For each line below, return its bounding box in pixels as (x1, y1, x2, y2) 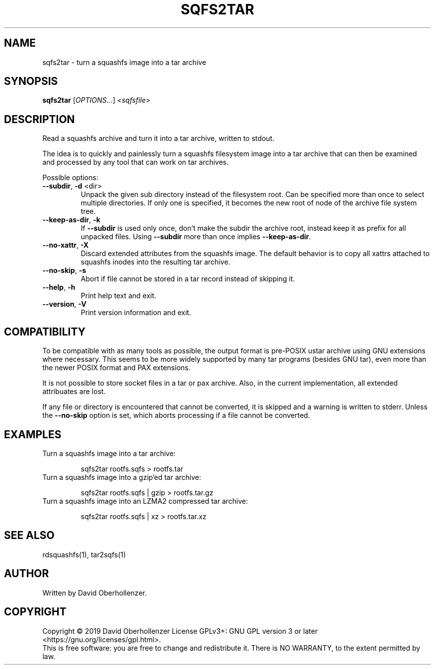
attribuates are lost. (42, 387, 106, 396)
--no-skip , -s (42, 266, 86, 275)
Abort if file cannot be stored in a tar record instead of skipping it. (80, 274, 295, 283)
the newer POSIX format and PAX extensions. (42, 363, 191, 372)
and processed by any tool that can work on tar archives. (42, 158, 229, 167)
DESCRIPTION (4, 113, 75, 126)
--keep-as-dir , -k (42, 215, 100, 224)
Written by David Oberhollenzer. (42, 588, 147, 597)
